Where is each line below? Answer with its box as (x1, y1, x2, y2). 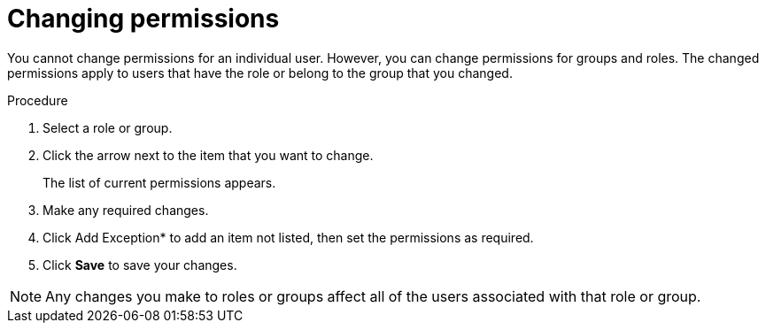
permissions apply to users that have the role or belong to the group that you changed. (7, 65, 513, 81)
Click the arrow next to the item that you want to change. (43, 147, 374, 163)
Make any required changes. (43, 202, 209, 218)
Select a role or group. (43, 119, 173, 135)
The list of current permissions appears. (43, 174, 276, 190)
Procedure (7, 92, 68, 108)
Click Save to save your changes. (43, 257, 237, 272)
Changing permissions (7, 4, 280, 34)
